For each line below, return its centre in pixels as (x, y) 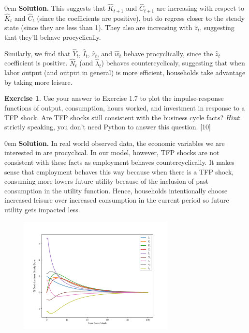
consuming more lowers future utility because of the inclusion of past (107, 181)
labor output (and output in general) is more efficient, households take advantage (125, 72)
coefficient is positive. (36, 63)
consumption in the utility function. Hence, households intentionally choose (116, 190)
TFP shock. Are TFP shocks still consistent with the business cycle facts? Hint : (123, 117)
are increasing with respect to (200, 8)
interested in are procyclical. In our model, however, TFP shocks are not (112, 152)
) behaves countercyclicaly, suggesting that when (173, 63)
